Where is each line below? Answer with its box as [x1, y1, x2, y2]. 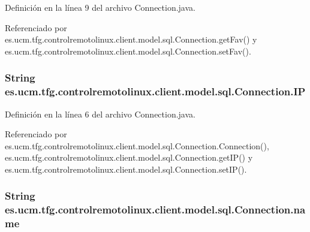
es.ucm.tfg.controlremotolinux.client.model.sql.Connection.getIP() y [5, 151, 253, 164]
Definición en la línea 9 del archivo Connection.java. [5, 1, 195, 13]
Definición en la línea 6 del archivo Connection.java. [5, 107, 195, 120]
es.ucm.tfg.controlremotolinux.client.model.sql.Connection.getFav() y [5, 33, 257, 46]
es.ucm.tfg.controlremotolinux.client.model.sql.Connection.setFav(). [5, 44, 251, 57]
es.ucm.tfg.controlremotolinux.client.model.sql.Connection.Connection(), [5, 139, 269, 152]
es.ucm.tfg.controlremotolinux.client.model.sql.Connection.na [5, 202, 306, 217]
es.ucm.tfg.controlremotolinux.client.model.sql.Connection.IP [5, 84, 306, 99]
